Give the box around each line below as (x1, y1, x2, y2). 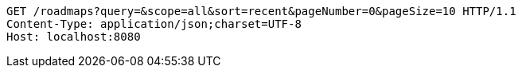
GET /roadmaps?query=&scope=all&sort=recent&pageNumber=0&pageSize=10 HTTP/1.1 (6, 5, 516, 18)
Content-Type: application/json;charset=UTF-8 (6, 18, 302, 30)
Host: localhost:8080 (6, 30, 141, 43)
